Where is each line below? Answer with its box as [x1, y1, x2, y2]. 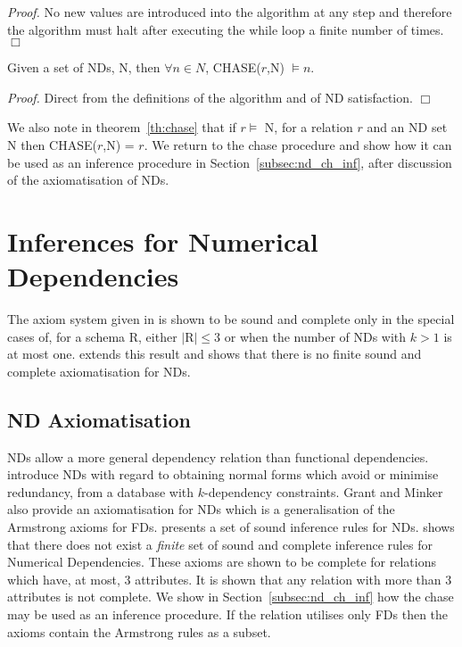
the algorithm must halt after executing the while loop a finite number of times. [7, 20, 444, 38]
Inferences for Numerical [7, 222, 318, 259]
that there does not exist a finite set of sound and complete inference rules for [7, 535, 433, 553]
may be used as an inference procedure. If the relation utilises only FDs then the [7, 604, 449, 623]
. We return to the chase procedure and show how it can [144, 135, 452, 153]
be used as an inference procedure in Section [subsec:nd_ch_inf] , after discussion [7, 153, 452, 171]
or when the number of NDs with [224, 327, 407, 345]
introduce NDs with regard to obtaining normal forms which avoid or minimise [7, 465, 439, 484]
